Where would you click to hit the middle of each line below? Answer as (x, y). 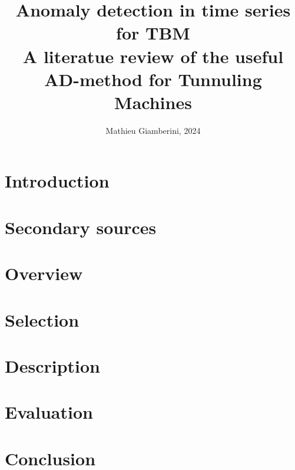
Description (53, 365)
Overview (44, 273)
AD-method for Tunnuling (153, 79)
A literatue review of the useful (153, 56)
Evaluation (49, 412)
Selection (42, 319)
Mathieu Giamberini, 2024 (153, 130)
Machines (153, 102)
